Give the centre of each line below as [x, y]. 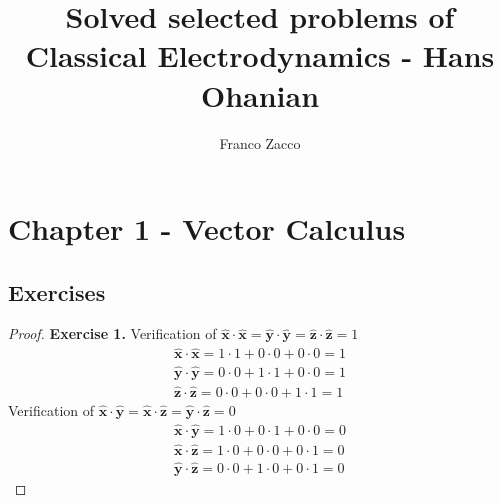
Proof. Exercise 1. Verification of [112, 333]
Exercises [57, 291]
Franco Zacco [260, 142]
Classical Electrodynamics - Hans [260, 55]
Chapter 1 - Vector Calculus [207, 228]
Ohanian [260, 94]
